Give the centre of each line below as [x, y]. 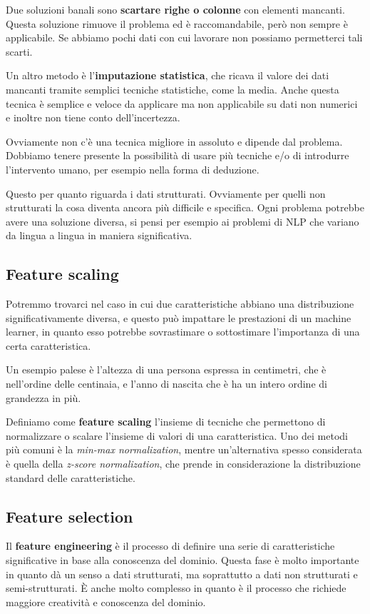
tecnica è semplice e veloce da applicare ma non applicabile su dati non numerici [182, 103]
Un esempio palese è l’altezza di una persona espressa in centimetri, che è [166, 369]
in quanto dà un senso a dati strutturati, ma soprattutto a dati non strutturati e [182, 574]
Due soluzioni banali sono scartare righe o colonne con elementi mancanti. [175, 9]
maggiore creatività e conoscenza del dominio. [106, 602]
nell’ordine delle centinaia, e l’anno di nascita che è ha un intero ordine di [166, 384]
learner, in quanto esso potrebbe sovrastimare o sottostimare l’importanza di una [183, 332]
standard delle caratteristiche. [71, 477]
